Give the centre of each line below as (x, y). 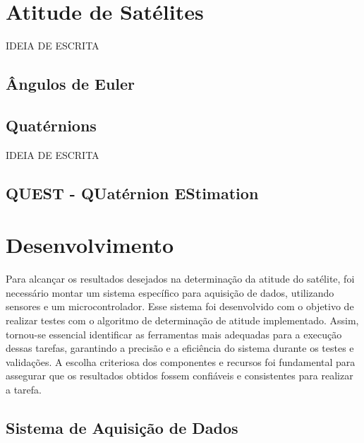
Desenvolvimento (90, 245)
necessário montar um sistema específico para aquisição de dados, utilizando (170, 292)
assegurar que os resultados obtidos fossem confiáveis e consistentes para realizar (180, 376)
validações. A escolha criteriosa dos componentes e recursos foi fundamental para (181, 361)
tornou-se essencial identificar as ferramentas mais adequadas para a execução (174, 334)
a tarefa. (24, 389)
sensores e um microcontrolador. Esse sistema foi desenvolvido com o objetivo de (180, 306)
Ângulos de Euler (71, 84)
